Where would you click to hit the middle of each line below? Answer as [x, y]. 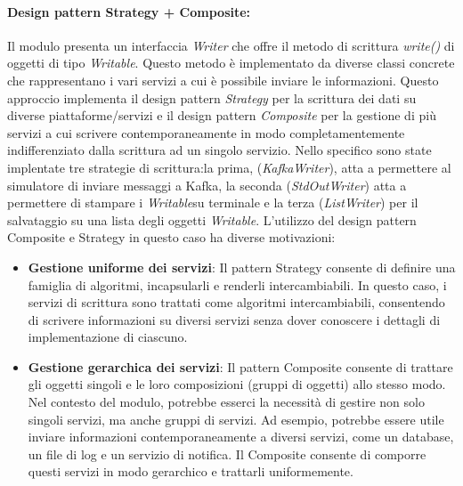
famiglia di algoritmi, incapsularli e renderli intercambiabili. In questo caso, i [237, 284]
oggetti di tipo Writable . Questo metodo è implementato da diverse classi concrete [231, 63]
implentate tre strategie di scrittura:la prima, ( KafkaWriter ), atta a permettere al [229, 167]
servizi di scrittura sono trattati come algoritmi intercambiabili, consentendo [236, 302]
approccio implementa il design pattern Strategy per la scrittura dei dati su [212, 97]
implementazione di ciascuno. [108, 337]
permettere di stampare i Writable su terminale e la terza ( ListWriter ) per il [213, 202]
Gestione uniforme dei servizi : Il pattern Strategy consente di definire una [242, 267]
